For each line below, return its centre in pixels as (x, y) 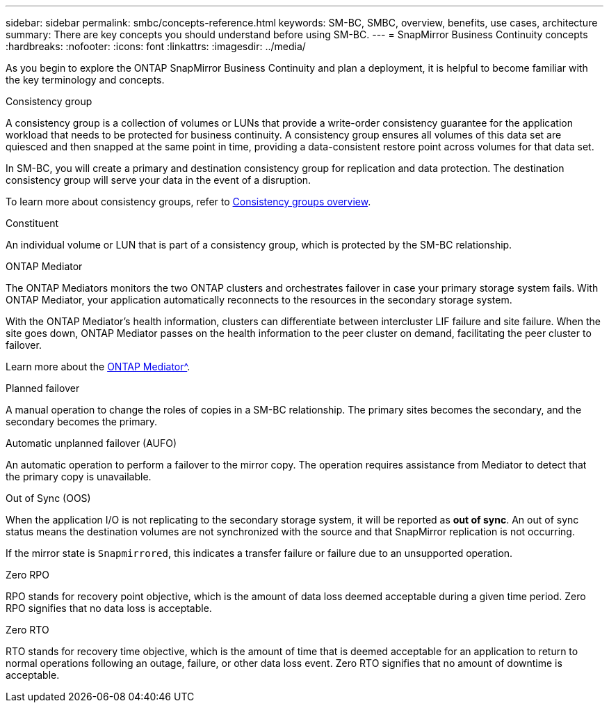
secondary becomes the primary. (82, 422)
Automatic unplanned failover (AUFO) (91, 443)
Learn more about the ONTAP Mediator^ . (98, 367)
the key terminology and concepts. (85, 80)
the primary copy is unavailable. (79, 477)
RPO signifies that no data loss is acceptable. (109, 608)
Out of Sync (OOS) (48, 498)
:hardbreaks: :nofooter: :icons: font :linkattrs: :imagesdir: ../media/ (156, 46)
